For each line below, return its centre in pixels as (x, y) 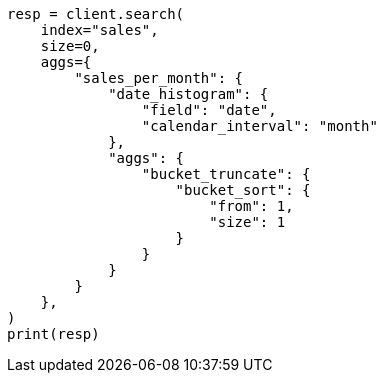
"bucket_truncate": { (226, 174)
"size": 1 (247, 222)
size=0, (70, 46)
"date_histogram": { (188, 94)
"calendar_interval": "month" (259, 126)
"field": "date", (209, 110)
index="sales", (99, 30)
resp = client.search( (96, 14)
